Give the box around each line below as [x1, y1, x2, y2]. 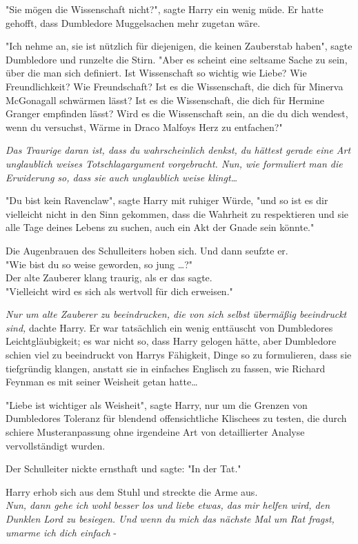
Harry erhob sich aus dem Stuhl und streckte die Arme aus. [6, 484, 258, 498]
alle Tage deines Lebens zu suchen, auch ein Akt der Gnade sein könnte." [6, 220, 315, 234]
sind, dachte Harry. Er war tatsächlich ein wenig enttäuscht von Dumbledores [6, 320, 333, 334]
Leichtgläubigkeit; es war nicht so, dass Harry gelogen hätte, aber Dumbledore [6, 334, 337, 348]
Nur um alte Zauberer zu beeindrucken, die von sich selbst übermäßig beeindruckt [6, 307, 347, 321]
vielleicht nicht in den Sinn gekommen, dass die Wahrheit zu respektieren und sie [6, 206, 349, 221]
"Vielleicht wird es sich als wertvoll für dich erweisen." [6, 283, 233, 298]
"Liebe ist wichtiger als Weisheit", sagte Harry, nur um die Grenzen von [6, 397, 308, 412]
